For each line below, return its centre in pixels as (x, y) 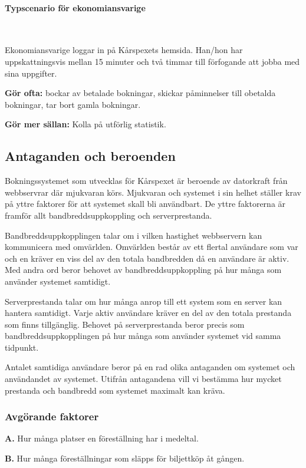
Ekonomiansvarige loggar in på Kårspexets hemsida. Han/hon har (124, 50)
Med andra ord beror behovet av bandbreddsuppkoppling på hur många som (143, 270)
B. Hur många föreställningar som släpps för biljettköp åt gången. (125, 458)
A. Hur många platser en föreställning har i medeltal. (102, 438)
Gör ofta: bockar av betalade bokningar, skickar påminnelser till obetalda (140, 93)
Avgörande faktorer (52, 416)
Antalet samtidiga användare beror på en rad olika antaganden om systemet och (150, 367)
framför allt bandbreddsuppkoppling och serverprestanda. (108, 215)
